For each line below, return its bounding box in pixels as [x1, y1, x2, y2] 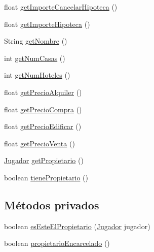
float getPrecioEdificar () [4, 121, 82, 132]
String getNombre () [4, 36, 67, 46]
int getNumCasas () [4, 52, 65, 63]
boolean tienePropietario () [4, 172, 88, 182]
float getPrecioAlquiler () [4, 86, 82, 97]
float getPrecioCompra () [4, 104, 82, 114]
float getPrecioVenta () [4, 138, 75, 148]
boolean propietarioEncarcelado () [4, 238, 110, 248]
